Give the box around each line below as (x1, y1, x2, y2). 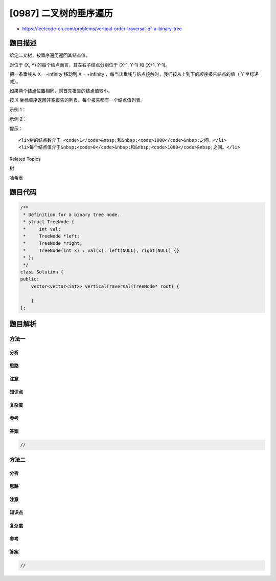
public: (20, 276, 39, 282)
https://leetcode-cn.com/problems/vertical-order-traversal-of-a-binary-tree (22, 26, 182, 32)
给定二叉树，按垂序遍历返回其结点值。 (9, 52, 90, 58)
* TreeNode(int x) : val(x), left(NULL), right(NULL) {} (23, 247, 179, 253)
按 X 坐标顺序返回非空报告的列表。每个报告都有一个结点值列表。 (9, 97, 145, 103)
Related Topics (9, 156, 41, 162)
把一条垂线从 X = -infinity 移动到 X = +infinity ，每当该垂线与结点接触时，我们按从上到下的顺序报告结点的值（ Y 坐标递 (9, 71, 259, 77)
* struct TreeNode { (23, 219, 75, 225)
